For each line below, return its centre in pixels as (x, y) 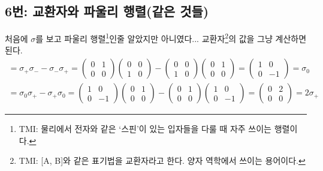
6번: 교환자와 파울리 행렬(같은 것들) (107, 11)
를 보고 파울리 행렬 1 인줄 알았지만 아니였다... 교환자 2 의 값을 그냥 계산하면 (171, 37)
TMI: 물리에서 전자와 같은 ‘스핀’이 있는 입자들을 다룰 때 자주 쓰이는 (145, 129)
